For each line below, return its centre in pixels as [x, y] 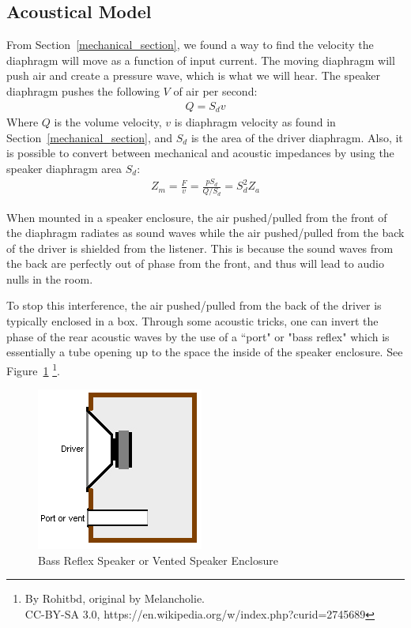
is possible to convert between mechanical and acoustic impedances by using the [200, 153]
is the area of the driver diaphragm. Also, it [297, 137]
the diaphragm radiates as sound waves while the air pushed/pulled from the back [205, 233]
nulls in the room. [50, 278]
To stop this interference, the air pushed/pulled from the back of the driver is [194, 305]
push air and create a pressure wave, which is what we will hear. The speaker [194, 75]
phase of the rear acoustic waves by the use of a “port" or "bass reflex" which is [198, 336]
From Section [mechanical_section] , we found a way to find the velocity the [190, 45]
